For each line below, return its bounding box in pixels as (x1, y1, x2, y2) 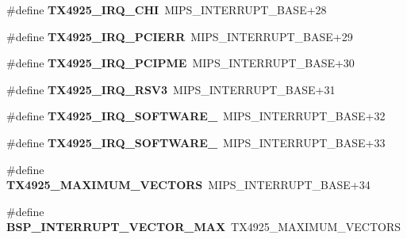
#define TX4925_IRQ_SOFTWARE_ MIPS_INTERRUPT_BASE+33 (6, 134, 386, 150)
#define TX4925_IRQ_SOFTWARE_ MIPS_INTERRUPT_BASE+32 (6, 108, 386, 124)
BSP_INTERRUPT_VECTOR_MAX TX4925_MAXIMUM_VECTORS (6, 218, 401, 235)
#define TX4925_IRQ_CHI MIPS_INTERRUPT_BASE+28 (6, 2, 327, 17)
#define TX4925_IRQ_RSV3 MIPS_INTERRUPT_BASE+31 (6, 81, 336, 97)
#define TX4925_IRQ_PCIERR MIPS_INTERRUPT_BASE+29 (6, 28, 353, 44)
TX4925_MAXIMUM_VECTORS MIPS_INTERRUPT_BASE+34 (6, 176, 371, 193)
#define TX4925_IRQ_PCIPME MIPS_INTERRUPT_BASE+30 (6, 55, 355, 71)
